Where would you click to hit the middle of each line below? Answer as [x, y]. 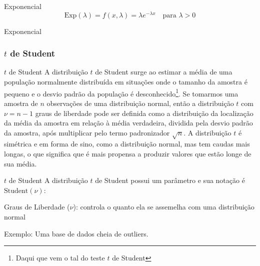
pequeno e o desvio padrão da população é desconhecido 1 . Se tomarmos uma [121, 92]
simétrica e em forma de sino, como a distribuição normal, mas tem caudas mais [127, 144]
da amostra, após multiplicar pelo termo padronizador [87, 132]
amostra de [21, 103]
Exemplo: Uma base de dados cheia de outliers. [76, 233]
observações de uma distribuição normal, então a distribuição [140, 103]
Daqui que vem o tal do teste [60, 258]
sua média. [20, 163]
